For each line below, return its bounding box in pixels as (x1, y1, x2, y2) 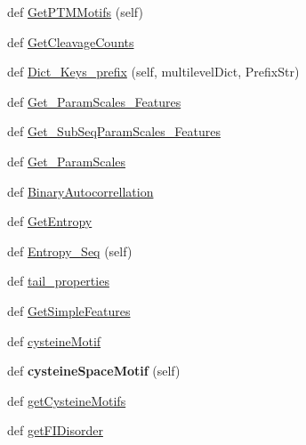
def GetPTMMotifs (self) (7, 3, 143, 20)
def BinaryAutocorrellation (7, 182, 154, 200)
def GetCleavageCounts (7, 32, 134, 51)
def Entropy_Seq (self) (7, 241, 133, 260)
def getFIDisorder (7, 421, 103, 440)
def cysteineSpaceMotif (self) (7, 361, 181, 380)
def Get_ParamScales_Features (7, 92, 181, 110)
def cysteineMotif (7, 331, 101, 350)
